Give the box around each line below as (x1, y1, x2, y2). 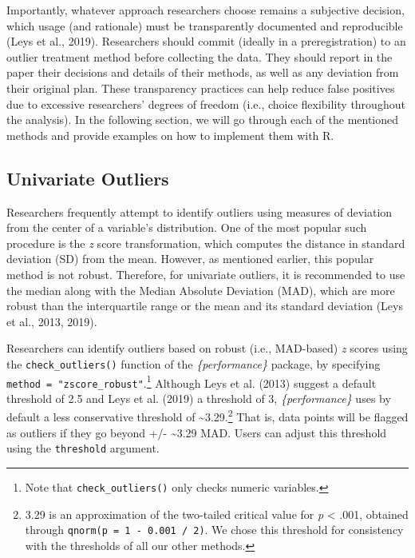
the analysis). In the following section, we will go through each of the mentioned (6, 111, 399, 128)
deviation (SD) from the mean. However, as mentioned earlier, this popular (6, 250, 374, 267)
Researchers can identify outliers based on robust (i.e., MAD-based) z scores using (6, 340, 408, 357)
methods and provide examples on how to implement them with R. (6, 126, 334, 143)
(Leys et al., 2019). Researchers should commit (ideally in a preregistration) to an (6, 33, 406, 50)
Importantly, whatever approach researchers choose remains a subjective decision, (6, 2, 405, 18)
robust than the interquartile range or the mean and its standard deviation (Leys (6, 297, 403, 314)
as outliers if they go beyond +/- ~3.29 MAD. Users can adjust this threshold (6, 424, 387, 440)
